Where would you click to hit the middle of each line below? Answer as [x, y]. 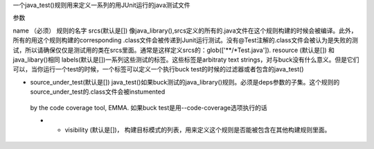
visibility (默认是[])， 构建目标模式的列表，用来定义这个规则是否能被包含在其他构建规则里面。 [198, 130]
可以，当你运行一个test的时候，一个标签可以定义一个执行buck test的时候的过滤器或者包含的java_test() [158, 69]
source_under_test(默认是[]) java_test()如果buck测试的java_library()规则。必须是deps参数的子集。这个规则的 [185, 82]
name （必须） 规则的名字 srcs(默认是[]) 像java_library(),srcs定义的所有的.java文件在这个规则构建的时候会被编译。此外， [185, 30]
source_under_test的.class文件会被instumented [98, 92]
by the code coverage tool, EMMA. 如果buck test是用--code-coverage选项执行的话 [149, 107]
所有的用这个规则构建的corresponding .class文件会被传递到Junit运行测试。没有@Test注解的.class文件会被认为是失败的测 [185, 40]
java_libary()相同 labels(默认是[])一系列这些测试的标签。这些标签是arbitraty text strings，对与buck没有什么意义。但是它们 [186, 60]
